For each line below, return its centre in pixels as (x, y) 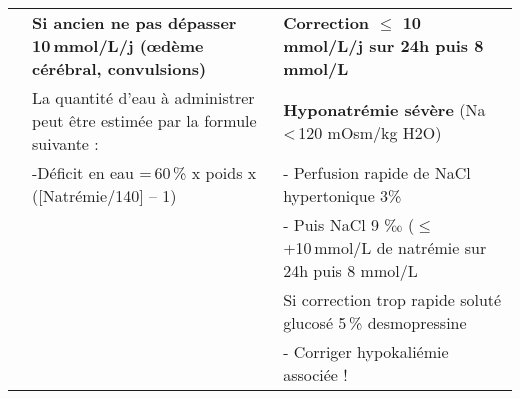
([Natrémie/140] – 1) (104, 195)
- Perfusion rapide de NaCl (377, 172)
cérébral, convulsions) (119, 68)
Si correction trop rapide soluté (392, 299)
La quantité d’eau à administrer (143, 97)
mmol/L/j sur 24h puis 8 (383, 45)
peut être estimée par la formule (144, 120)
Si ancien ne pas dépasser (134, 22)
